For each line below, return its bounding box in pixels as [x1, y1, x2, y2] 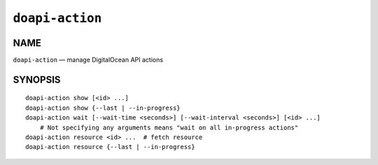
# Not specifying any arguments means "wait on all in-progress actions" [39, 123, 299, 131]
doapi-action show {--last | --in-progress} [25, 103, 181, 112]
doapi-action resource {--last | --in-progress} [25, 143, 195, 151]
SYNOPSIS [13, 73, 61, 85]
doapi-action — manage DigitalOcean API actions [13, 56, 164, 64]
